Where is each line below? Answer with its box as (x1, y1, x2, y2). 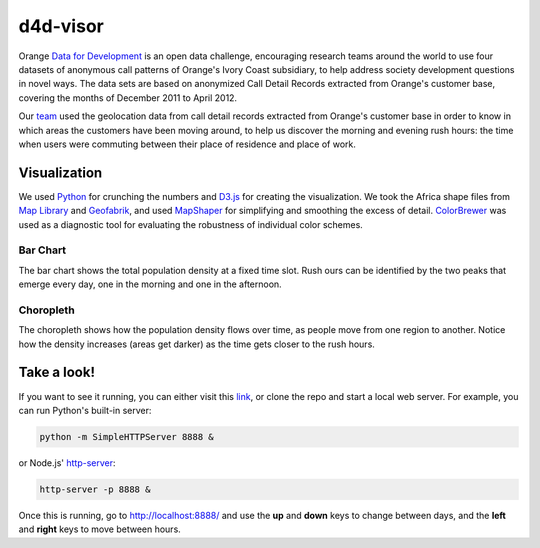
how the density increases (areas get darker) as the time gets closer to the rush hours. (18, 338, 375, 350)
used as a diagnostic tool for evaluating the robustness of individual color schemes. (18, 218, 364, 230)
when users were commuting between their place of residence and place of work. (18, 138, 357, 150)
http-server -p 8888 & (39, 483, 151, 495)
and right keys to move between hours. (18, 523, 182, 535)
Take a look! (18, 364, 95, 381)
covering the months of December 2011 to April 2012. (18, 91, 238, 104)
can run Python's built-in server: (18, 404, 152, 416)
